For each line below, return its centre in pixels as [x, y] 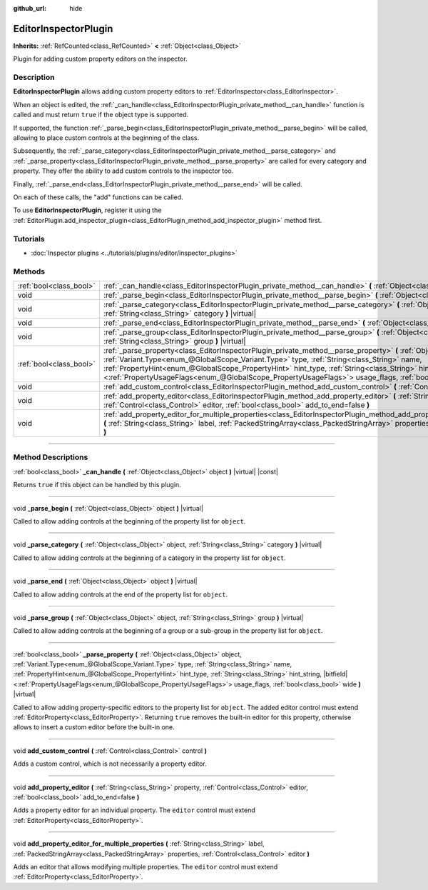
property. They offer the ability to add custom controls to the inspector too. [123, 171]
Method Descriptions [51, 457]
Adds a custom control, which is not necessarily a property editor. [110, 764]
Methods [29, 271]
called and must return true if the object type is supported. [101, 115]
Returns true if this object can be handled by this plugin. [97, 485]
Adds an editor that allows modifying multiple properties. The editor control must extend [146, 866]
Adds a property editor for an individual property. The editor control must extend [134, 810]
